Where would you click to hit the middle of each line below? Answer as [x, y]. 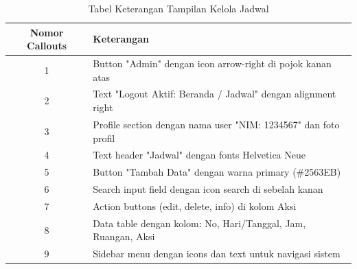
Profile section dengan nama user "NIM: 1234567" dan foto [216, 124]
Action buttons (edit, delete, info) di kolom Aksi [195, 206]
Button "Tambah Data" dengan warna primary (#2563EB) [217, 172]
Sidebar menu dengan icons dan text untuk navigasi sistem [217, 254]
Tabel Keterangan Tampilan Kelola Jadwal [178, 8]
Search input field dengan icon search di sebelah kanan [208, 189]
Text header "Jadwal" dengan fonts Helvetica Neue [199, 155]
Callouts [47, 46]
